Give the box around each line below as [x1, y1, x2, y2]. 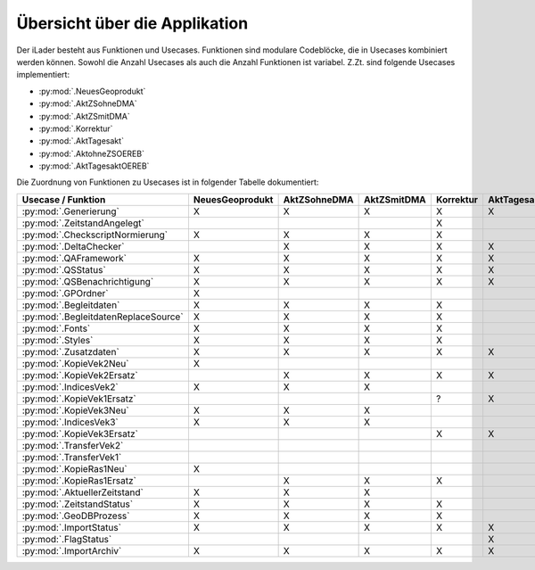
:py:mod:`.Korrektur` [38, 123, 113, 134]
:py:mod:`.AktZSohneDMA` [38, 98, 137, 109]
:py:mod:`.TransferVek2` [21, 439, 124, 451]
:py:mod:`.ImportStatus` [21, 521, 122, 533]
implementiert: [16, 70, 70, 80]
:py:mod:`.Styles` [21, 334, 94, 346]
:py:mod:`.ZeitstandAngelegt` [21, 217, 144, 229]
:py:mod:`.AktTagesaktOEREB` [38, 161, 150, 171]
